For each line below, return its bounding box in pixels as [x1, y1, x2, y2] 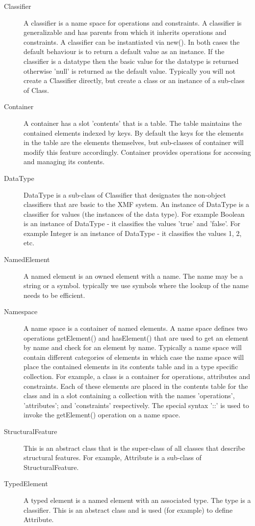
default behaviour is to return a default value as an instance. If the [24, 46, 225, 57]
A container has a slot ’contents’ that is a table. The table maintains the [24, 117, 242, 128]
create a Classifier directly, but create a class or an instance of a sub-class [24, 75, 245, 86]
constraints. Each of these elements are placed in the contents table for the [24, 380, 248, 391]
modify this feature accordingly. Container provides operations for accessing [24, 146, 251, 157]
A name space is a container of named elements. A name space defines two [24, 323, 248, 333]
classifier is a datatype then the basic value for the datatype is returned [24, 56, 239, 66]
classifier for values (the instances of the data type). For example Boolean [24, 208, 245, 219]
